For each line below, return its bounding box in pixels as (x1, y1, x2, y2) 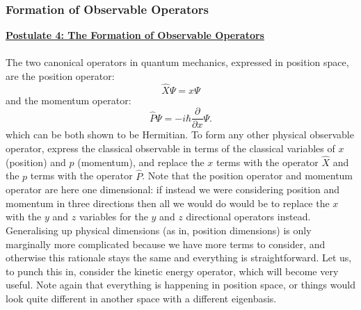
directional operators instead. (186, 209, 311, 224)
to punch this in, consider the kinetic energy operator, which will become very (6, 263, 339, 278)
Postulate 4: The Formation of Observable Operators (6, 28, 264, 42)
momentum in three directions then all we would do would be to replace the (6, 195, 330, 210)
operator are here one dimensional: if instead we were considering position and (6, 182, 340, 197)
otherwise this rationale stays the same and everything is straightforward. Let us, (6, 250, 352, 265)
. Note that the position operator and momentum (142, 168, 353, 183)
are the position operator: (6, 69, 115, 83)
